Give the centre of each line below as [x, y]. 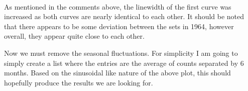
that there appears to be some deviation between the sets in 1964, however [119, 26]
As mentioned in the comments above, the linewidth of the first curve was [118, 6]
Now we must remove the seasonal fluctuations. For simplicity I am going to [121, 53]
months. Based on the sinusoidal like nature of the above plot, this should [117, 73]
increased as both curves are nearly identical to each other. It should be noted [124, 16]
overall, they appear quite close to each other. [74, 36]
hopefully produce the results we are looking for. [79, 82]
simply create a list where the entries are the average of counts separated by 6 [124, 63]
